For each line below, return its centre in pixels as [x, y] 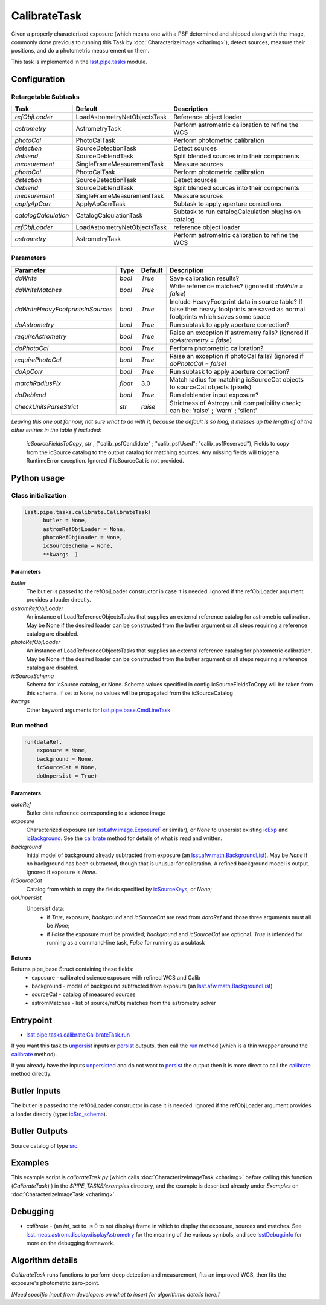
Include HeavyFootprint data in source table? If [236, 301]
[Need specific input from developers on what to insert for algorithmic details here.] [115, 1294]
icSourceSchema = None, [78, 546]
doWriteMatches [38, 290]
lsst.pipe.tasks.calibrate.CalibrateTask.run [78, 1035]
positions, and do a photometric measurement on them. [80, 51]
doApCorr [29, 371]
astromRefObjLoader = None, [85, 529]
